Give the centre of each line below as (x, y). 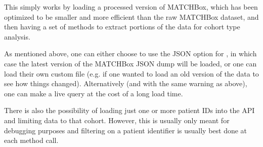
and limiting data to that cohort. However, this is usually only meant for (117, 120)
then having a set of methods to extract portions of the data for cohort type (122, 27)
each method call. (31, 140)
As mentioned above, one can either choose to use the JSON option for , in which (130, 53)
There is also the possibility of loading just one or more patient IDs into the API (129, 110)
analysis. (17, 36)
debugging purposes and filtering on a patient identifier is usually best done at (126, 130)
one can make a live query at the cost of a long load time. (94, 93)
